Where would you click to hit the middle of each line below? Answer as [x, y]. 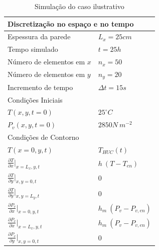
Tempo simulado [33, 49]
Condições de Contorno [43, 137]
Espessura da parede [39, 36]
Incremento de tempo [40, 87]
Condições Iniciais [35, 99]
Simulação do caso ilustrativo [79, 6]
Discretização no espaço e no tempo [71, 23]
